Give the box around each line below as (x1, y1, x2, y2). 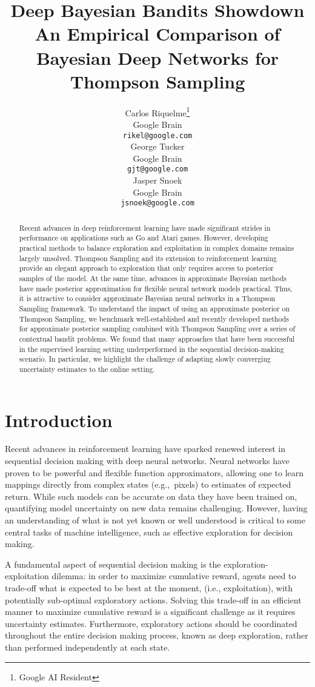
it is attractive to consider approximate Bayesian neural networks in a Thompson (19, 293, 276, 304)
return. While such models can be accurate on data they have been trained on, (5, 490, 297, 502)
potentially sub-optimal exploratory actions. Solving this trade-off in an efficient (5, 593, 302, 606)
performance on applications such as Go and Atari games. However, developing (19, 233, 268, 243)
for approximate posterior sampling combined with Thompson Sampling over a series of (19, 324, 296, 334)
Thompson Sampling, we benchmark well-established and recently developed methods (19, 313, 290, 324)
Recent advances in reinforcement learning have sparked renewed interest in (5, 442, 286, 455)
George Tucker (130, 140, 185, 153)
